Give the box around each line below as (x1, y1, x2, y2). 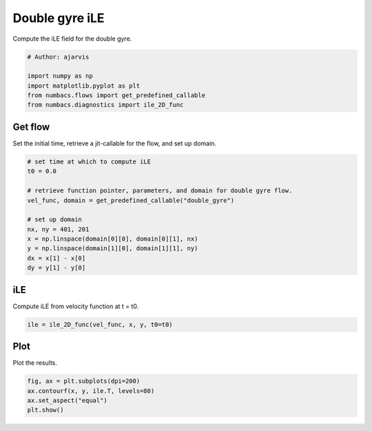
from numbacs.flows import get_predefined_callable (27, 92, 206, 99)
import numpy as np (27, 72, 93, 80)
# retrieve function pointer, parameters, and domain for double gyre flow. (27, 187, 293, 194)
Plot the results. (12, 359, 58, 367)
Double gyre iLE (12, 10, 105, 26)
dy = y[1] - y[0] (27, 264, 86, 272)
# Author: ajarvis (27, 52, 90, 61)
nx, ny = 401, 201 (27, 225, 90, 233)
